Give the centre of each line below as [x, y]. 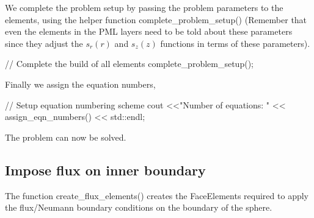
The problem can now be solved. [66, 137]
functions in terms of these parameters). [235, 43]
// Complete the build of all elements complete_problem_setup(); [129, 64]
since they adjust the [44, 43]
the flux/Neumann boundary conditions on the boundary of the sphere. [139, 207]
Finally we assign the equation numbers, [80, 84]
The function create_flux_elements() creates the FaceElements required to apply [157, 195]
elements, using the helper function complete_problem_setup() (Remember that [156, 19]
